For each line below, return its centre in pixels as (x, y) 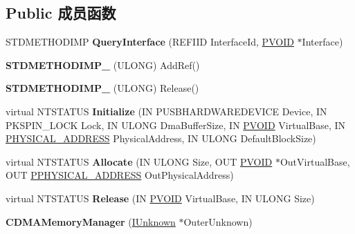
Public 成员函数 (61, 13)
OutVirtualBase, (315, 161)
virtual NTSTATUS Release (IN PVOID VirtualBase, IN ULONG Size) (160, 198)
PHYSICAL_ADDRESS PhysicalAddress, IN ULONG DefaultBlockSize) (161, 138)
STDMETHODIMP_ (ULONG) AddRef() (103, 65)
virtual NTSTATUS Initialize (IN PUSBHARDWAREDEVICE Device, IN (166, 111)
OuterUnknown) (218, 221)
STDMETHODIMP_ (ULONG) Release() (102, 88)
